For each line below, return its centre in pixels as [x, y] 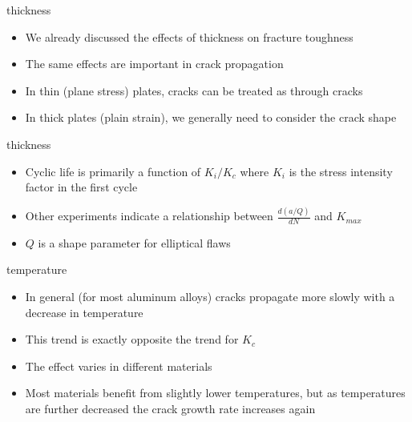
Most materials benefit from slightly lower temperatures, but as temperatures [215, 393]
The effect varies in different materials [119, 366]
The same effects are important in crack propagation [154, 64]
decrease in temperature [84, 312]
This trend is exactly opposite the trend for [132, 339]
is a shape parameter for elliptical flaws [134, 242]
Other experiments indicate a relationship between [149, 216]
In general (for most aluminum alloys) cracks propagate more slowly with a [210, 297]
